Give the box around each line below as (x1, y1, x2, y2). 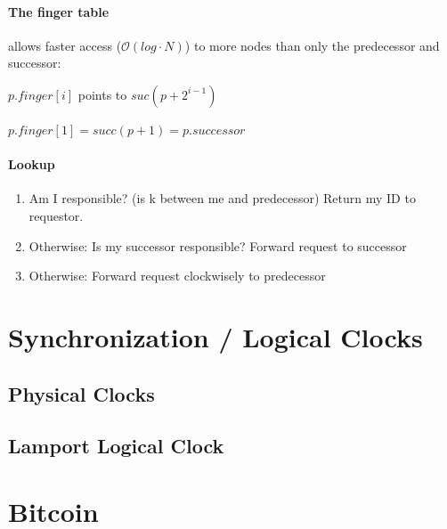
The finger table (8, 2, 110, 20)
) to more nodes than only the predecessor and (184, 36, 440, 54)
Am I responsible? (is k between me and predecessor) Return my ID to (28, 189, 416, 208)
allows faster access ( (8, 36, 122, 54)
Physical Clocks (8, 379, 155, 407)
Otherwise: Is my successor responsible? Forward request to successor (28, 236, 407, 255)
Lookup (8, 155, 55, 174)
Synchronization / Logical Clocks (8, 318, 423, 354)
